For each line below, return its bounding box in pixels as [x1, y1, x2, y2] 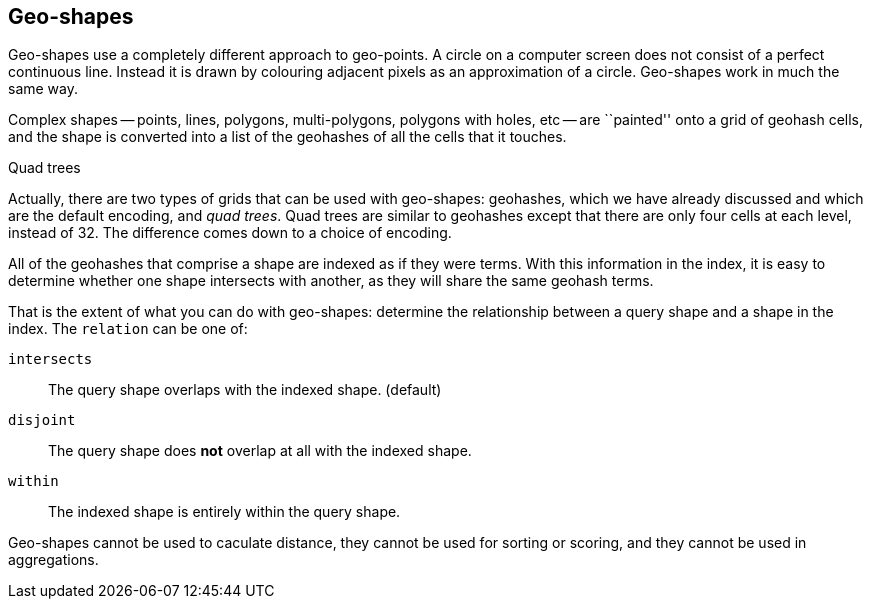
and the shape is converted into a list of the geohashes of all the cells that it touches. [8, 128, 567, 146]
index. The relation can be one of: [8, 320, 248, 338]
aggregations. [8, 551, 99, 569]
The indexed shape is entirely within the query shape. [48, 503, 401, 521]
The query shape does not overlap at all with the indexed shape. [48, 442, 472, 460]
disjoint [8, 412, 76, 429]
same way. [8, 80, 79, 98]
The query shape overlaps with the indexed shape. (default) [48, 381, 442, 399]
